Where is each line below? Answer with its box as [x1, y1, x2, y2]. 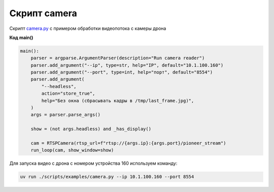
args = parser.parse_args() [30, 112, 101, 118]
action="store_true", [41, 91, 95, 96]
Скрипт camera [9, 8, 77, 19]
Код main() [9, 34, 33, 41]
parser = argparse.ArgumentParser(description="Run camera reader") [30, 55, 205, 61]
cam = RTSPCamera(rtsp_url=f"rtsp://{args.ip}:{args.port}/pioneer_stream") [30, 140, 226, 146]
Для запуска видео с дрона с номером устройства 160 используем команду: [9, 160, 178, 167]
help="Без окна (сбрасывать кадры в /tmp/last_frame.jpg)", [41, 98, 194, 103]
